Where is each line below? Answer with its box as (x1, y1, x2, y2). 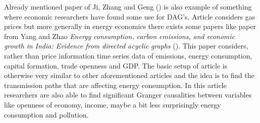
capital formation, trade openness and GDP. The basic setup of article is (4, 60, 227, 70)
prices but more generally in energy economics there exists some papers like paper (4, 21, 256, 31)
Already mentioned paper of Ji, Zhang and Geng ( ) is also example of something (4, 1, 252, 11)
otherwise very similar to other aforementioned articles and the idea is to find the (4, 70, 254, 80)
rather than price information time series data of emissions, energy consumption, (4, 50, 252, 60)
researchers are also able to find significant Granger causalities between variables (4, 89, 252, 100)
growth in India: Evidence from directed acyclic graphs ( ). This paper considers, (4, 40, 248, 51)
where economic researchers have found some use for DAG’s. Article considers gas (4, 11, 255, 21)
